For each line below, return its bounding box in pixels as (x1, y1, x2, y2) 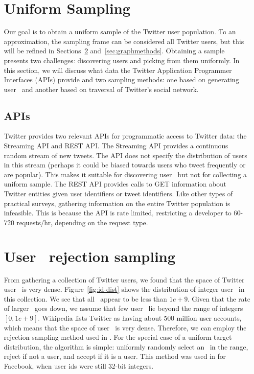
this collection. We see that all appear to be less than (4, 293, 167, 304)
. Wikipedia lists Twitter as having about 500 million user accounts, (38, 312, 242, 323)
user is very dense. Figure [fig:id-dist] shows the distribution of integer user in (4, 284, 245, 294)
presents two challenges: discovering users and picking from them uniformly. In (4, 55, 240, 65)
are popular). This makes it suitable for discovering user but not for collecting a (4, 169, 247, 179)
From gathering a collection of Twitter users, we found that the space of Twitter (4, 274, 245, 284)
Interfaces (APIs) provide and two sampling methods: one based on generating (4, 74, 239, 85)
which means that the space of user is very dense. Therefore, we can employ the (4, 322, 247, 332)
